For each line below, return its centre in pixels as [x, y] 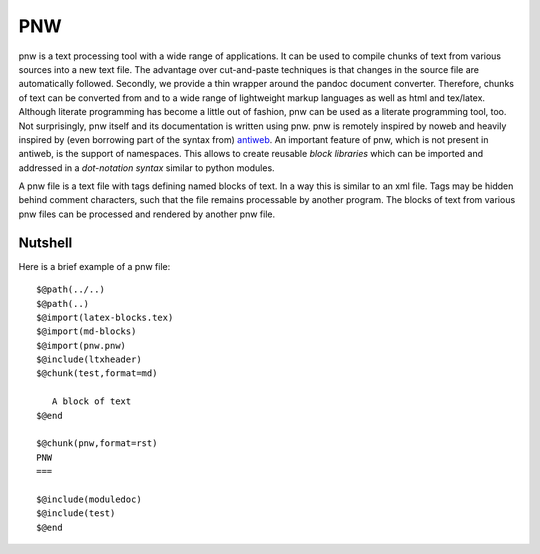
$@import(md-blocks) [86, 331]
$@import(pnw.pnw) [81, 345]
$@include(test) [76, 513]
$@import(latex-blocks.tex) [105, 317]
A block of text [91, 401]
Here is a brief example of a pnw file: [94, 266]
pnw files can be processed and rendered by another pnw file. [146, 214]
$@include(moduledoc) [89, 499]
